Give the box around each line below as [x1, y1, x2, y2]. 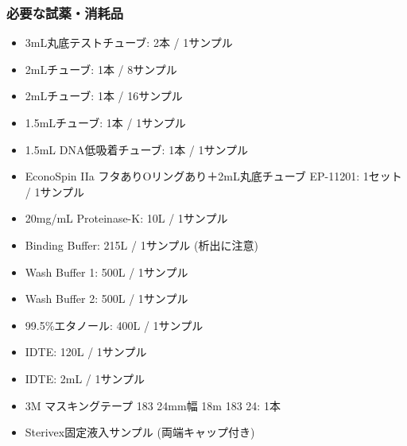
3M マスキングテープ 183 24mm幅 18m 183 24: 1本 [25, 397, 281, 413]
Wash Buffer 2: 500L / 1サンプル [25, 290, 188, 307]
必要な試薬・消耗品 [6, 2, 124, 22]
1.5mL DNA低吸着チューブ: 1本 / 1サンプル [25, 141, 249, 157]
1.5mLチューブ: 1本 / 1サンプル [25, 114, 186, 130]
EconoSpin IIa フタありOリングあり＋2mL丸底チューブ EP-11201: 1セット [25, 168, 402, 184]
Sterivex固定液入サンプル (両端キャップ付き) [25, 424, 255, 440]
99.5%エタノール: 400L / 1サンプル [25, 316, 203, 333]
